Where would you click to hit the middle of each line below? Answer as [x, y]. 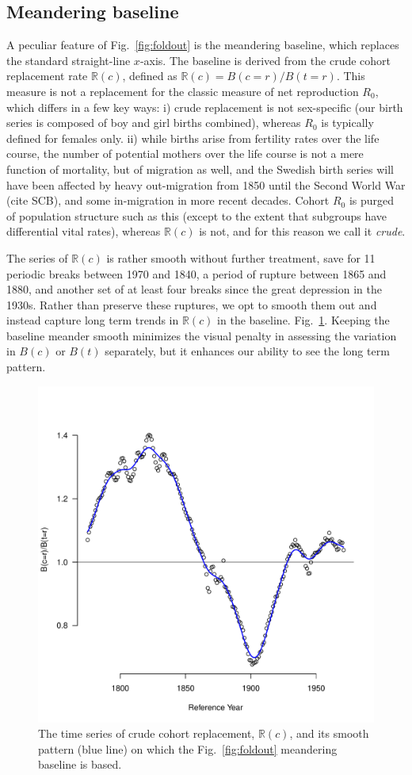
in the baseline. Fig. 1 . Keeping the [303, 320]
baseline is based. [80, 764]
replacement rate [47, 76]
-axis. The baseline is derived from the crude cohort [265, 60]
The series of [37, 257]
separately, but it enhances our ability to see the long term [247, 351]
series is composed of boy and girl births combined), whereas [154, 123]
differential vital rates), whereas [84, 231]
